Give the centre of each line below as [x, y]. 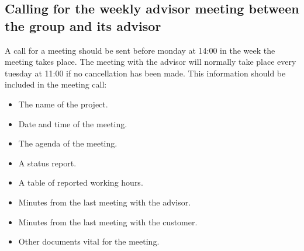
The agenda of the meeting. [68, 143]
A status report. [47, 163]
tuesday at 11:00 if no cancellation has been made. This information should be [145, 73]
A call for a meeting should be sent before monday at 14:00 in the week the [140, 50]
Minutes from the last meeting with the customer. [108, 222]
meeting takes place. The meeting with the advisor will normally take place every [151, 62]
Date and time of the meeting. [73, 123]
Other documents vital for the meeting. [89, 241]
